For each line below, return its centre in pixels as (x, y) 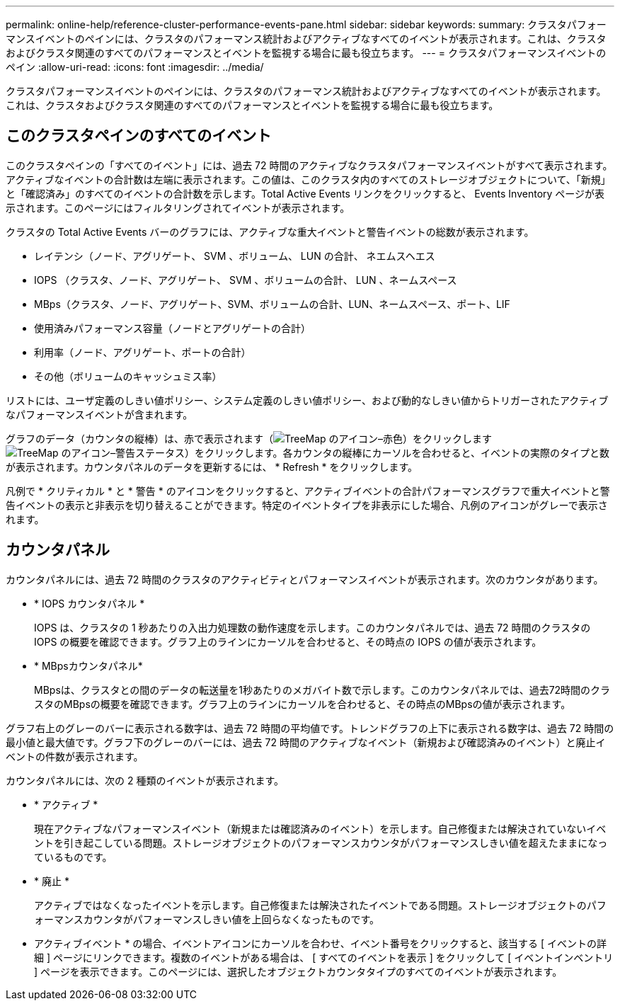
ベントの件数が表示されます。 (75, 756)
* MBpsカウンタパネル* (88, 665)
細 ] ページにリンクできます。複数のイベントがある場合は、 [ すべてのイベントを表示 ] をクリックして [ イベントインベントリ (324, 957)
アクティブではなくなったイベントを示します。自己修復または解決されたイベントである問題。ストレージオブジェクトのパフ (320, 905)
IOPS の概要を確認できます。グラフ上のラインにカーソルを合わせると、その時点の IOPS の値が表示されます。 (288, 641)
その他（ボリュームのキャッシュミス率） (128, 376)
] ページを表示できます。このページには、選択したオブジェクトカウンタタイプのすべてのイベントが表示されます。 (298, 971)
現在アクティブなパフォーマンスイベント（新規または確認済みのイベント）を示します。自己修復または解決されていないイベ (320, 828)
